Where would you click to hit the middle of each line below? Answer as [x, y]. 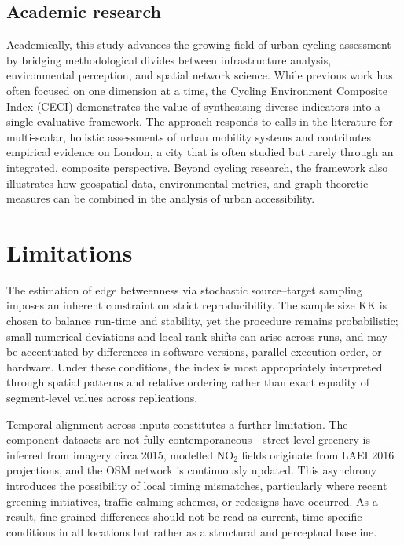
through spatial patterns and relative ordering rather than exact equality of [188, 382]
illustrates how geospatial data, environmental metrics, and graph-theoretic [187, 183]
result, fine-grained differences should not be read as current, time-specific [184, 516]
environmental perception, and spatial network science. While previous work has [200, 75]
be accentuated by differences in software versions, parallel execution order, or [194, 351]
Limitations [70, 252]
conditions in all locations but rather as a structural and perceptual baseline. [192, 531]
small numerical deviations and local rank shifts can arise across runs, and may [197, 336]
